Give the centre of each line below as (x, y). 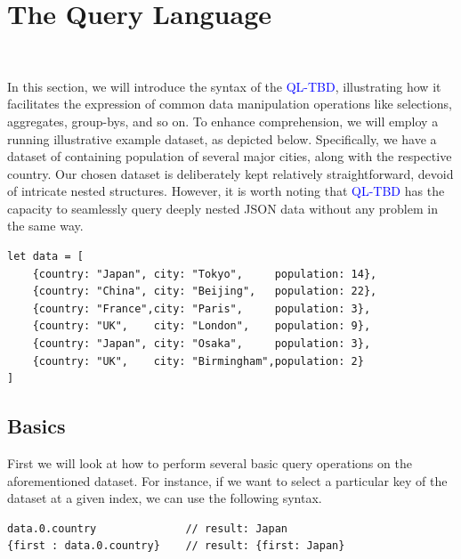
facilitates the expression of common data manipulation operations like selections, (230, 104)
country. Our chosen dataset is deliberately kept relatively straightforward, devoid (230, 173)
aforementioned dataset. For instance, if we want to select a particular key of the (227, 480)
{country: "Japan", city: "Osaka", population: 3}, (202, 344)
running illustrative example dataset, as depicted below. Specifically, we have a (222, 138)
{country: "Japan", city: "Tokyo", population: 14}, (205, 274)
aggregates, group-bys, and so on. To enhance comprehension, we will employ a (223, 121)
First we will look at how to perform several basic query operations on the (210, 463)
